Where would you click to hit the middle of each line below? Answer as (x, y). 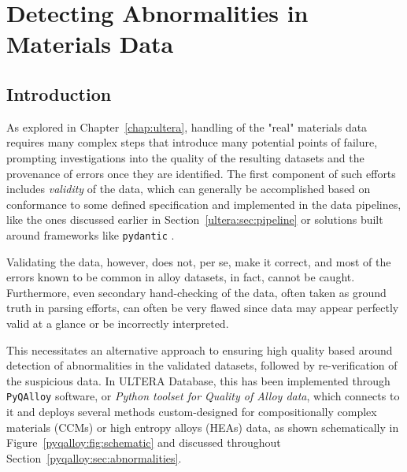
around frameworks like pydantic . (91, 234)
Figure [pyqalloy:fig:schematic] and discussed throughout (144, 442)
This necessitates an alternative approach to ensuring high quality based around (200, 349)
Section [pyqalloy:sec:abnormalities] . (94, 457)
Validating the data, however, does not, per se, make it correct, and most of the (199, 261)
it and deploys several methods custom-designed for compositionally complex (192, 411)
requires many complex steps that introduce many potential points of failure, (192, 142)
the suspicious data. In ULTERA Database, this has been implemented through (198, 380)
